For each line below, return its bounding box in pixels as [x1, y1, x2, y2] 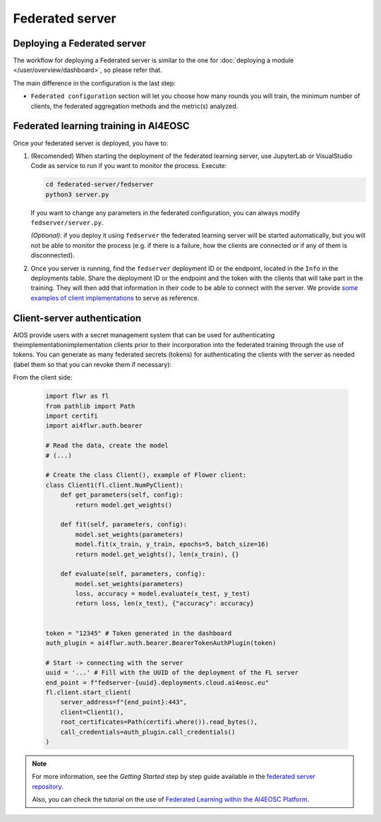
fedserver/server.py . [30, 219, 104, 227]
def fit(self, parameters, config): [60, 521, 187, 528]
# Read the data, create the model [45, 442, 169, 449]
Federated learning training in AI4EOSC [13, 120, 190, 132]
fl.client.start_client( [45, 688, 132, 696]
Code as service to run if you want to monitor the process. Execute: [30, 162, 227, 170]
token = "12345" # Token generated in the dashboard [45, 629, 232, 637]
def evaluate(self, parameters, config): [60, 570, 206, 578]
